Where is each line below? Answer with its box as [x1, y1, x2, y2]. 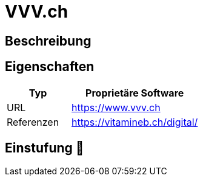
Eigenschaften [5, 59, 95, 75]
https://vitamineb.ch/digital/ [72, 115, 198, 128]
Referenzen [7, 115, 59, 128]
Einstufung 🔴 [5, 140, 84, 156]
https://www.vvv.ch [72, 101, 161, 114]
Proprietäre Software [85, 86, 184, 99]
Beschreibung [5, 33, 92, 49]
